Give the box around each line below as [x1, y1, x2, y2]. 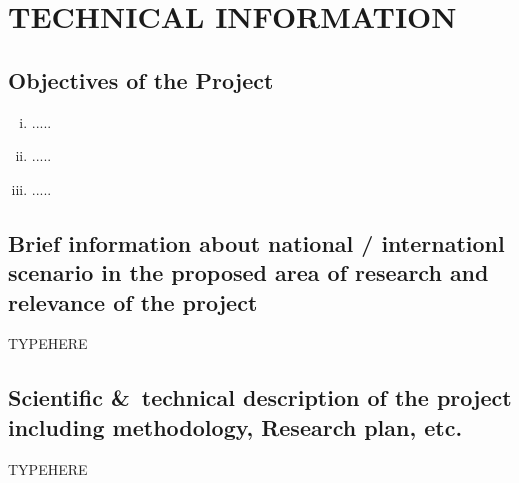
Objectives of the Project [8, 64, 274, 95]
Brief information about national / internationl [8, 227, 505, 258]
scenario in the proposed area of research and [8, 257, 489, 288]
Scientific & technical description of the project [8, 382, 512, 413]
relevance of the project [8, 286, 258, 317]
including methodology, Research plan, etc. [8, 411, 463, 442]
